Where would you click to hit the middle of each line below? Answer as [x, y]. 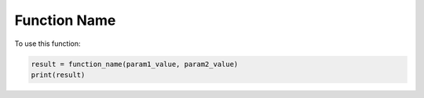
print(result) [58, 75]
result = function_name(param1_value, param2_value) [135, 64]
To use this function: [48, 44]
